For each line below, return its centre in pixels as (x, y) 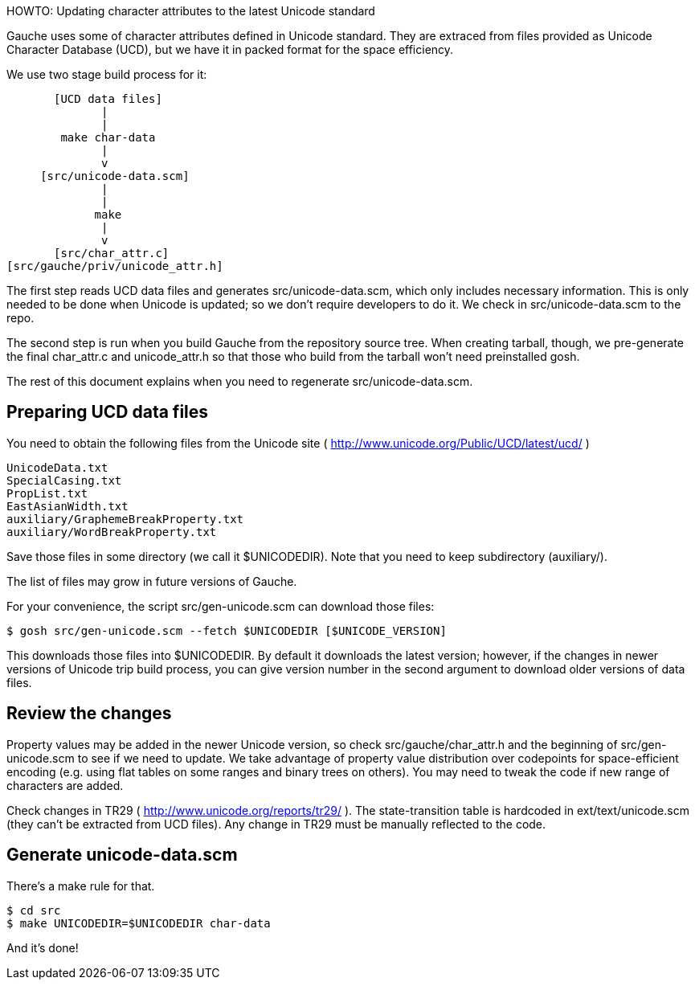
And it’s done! (43, 947)
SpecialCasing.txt (64, 480)
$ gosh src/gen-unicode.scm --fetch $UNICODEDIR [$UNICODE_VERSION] (227, 630)
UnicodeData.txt (57, 467)
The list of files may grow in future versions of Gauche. (152, 581)
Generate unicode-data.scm (122, 855)
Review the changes (89, 714)
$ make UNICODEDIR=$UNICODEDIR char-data (139, 923)
